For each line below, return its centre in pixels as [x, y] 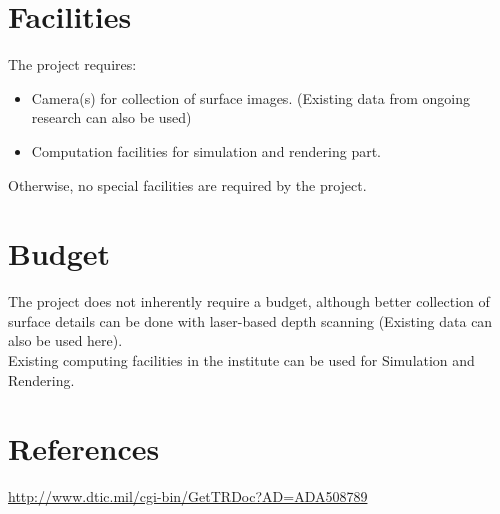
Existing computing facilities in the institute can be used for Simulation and [241, 360]
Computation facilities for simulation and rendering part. [206, 150]
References [84, 448]
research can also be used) [111, 117]
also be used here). [65, 340]
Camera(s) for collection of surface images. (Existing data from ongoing [250, 97]
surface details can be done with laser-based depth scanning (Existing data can [250, 320]
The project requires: [72, 64]
